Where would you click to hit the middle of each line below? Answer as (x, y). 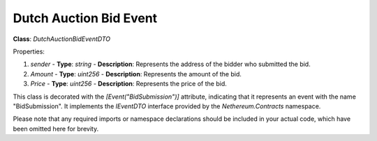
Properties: (29, 51)
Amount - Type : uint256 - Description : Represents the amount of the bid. (136, 74)
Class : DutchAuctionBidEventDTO (62, 39)
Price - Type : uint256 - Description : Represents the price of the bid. (128, 84)
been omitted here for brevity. (56, 128)
